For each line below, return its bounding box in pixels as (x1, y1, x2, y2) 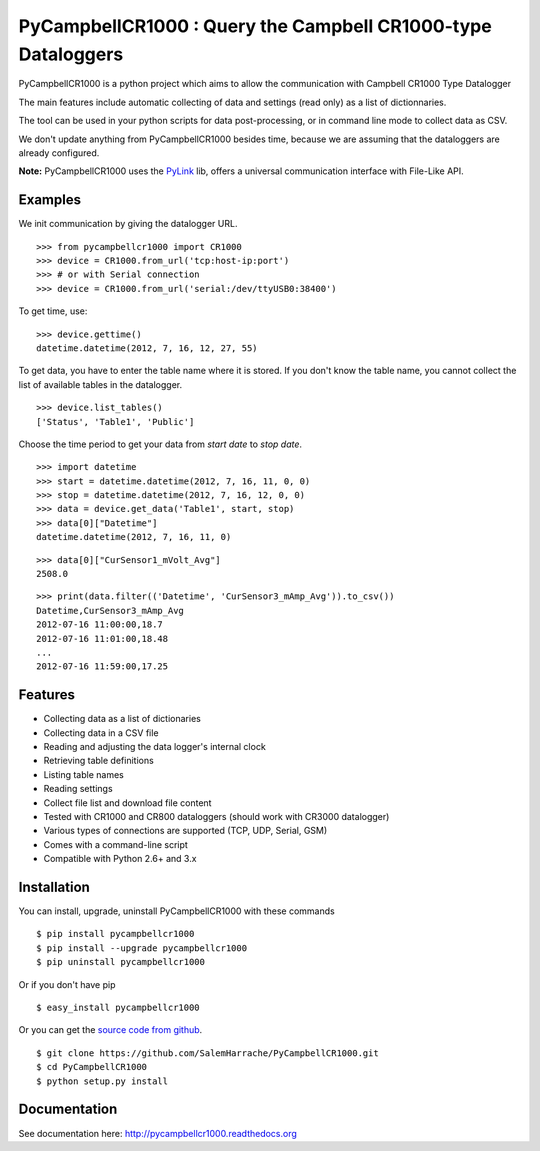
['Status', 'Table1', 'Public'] (36, 416, 195, 427)
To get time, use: (18, 305, 88, 317)
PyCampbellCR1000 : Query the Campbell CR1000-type (18, 15, 492, 37)
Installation (18, 878, 90, 895)
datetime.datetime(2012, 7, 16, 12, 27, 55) (36, 342, 259, 354)
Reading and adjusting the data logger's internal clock (43, 741, 267, 753)
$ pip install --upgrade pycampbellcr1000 (36, 942, 248, 954)
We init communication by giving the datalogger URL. (18, 218, 238, 230)
